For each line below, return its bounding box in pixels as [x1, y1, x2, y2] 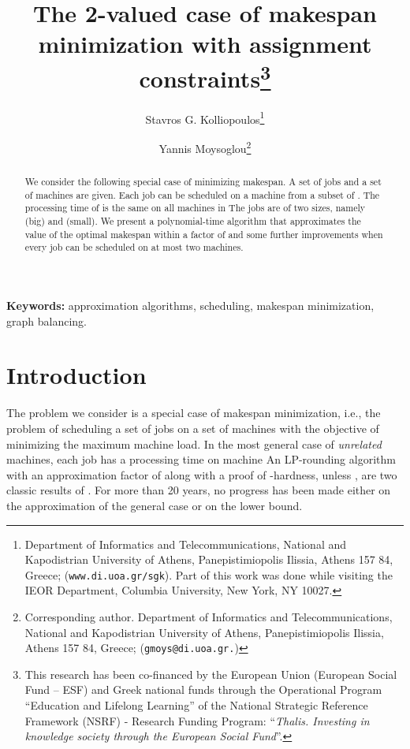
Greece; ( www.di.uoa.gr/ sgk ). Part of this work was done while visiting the [24, 566, 393, 583]
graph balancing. [6, 312, 87, 329]
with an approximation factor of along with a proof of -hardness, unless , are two [6, 466, 397, 483]
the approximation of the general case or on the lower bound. [6, 497, 303, 513]
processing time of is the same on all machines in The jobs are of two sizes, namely [24, 201, 366, 214]
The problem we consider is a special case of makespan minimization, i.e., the [6, 404, 381, 421]
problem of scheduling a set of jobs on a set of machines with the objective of [6, 419, 379, 436]
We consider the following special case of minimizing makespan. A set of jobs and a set [24, 175, 382, 188]
